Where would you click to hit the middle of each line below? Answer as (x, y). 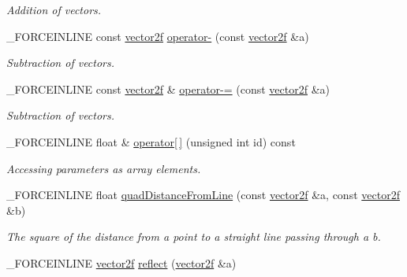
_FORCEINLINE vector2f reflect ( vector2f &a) (121, 262)
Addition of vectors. (54, 9)
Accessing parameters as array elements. (104, 168)
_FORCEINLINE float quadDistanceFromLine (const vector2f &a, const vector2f (203, 195)
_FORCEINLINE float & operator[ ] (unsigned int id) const (151, 141)
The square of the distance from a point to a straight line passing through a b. (194, 236)
